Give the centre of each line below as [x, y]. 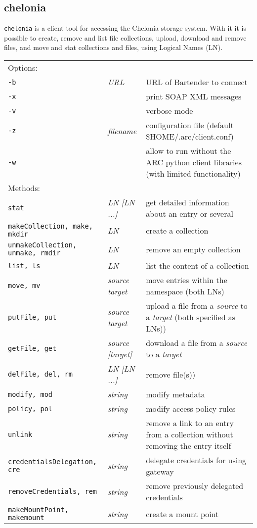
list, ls [24, 265]
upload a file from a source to [197, 306]
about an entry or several [190, 214]
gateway [160, 472]
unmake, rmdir [34, 253]
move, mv [24, 286]
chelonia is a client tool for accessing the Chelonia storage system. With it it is [125, 28]
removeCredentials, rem [53, 492]
